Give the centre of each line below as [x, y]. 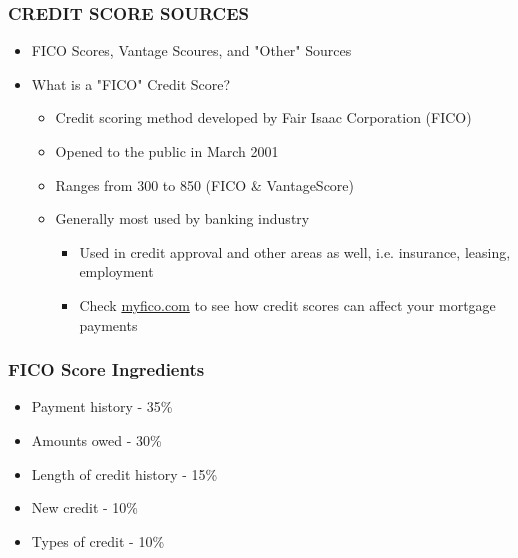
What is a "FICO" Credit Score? [131, 83]
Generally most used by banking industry [182, 218]
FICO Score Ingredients [106, 369]
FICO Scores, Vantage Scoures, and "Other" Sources [191, 50]
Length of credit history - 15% [124, 473]
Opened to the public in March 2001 [167, 151]
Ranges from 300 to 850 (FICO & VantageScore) [205, 184]
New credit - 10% [84, 507]
